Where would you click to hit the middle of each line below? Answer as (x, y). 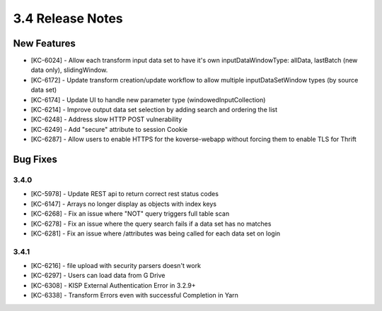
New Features (44, 43)
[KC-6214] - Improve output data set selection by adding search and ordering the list (154, 110)
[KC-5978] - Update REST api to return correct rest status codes (125, 194)
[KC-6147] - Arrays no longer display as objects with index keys (124, 204)
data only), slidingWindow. (69, 70)
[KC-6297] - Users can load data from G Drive (98, 276)
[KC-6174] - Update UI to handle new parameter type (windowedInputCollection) (148, 99)
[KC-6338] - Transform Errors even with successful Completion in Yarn (134, 295)
